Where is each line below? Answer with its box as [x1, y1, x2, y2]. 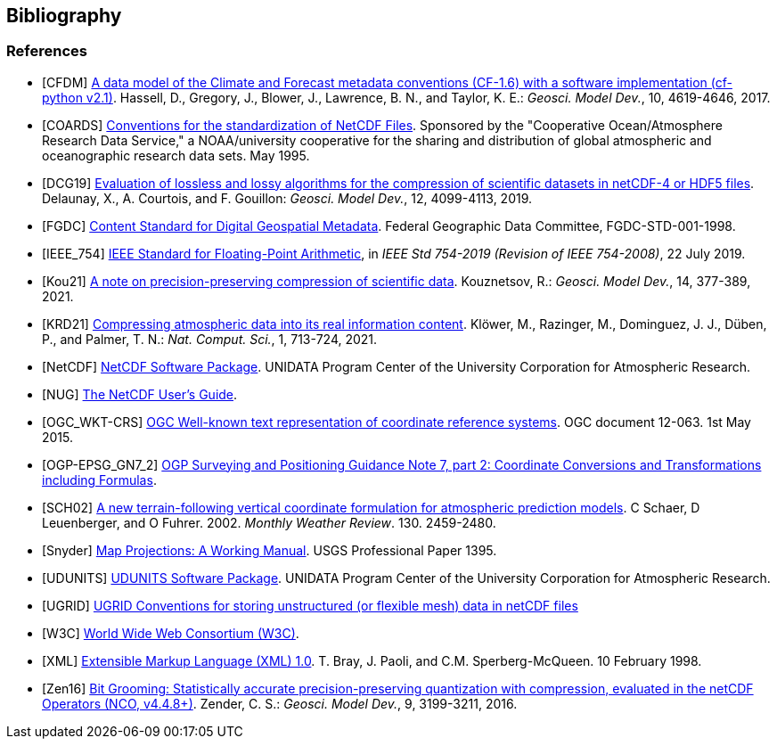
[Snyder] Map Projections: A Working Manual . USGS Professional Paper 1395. [42, 542, 497, 558]
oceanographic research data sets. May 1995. [42, 147, 310, 163]
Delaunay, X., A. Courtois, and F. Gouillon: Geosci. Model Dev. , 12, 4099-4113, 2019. [42, 190, 533, 206]
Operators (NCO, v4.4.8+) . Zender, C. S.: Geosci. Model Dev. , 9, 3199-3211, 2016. [42, 695, 518, 711]
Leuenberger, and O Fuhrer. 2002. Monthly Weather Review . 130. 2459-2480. [42, 514, 496, 530]
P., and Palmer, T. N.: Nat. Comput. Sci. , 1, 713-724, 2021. [42, 331, 378, 347]
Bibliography [6, 4, 122, 27]
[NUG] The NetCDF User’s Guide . [42, 386, 238, 402]
